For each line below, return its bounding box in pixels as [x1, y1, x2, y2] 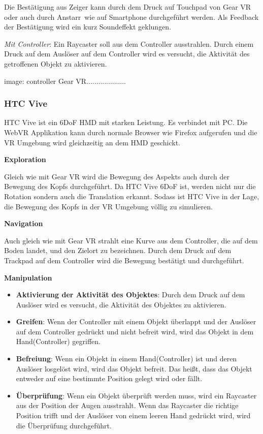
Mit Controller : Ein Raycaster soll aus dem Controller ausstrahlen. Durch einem [4, 38, 254, 49]
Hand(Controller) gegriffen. [16, 336, 101, 347]
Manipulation [4, 272, 52, 283]
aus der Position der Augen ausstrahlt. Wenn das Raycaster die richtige [16, 400, 239, 411]
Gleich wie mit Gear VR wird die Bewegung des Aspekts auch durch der [4, 171, 229, 181]
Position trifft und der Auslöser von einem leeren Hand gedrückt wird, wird [16, 410, 251, 421]
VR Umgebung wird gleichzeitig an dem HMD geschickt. [4, 137, 180, 147]
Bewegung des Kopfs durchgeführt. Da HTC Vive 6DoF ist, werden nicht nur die [4, 181, 256, 192]
